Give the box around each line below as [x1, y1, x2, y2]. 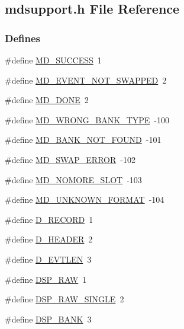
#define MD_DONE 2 [5, 94, 89, 106]
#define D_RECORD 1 [5, 213, 93, 225]
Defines [5, 30, 41, 45]
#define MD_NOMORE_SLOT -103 [5, 173, 142, 186]
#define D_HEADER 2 [5, 233, 93, 245]
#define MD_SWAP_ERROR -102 [5, 153, 135, 165]
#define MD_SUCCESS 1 [5, 54, 102, 66]
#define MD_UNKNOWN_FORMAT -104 [5, 193, 164, 206]
